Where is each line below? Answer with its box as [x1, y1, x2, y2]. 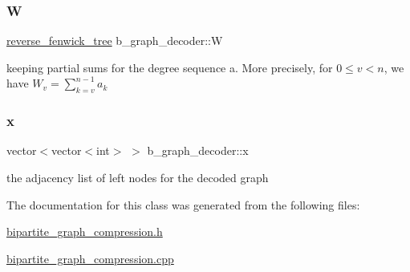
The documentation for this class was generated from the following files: [6, 196, 360, 213]
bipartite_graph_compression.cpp [6, 250, 174, 266]
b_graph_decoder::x [147, 142, 249, 159]
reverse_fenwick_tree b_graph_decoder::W [6, 32, 223, 49]
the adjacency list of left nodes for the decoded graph [6, 169, 269, 186]
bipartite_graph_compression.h [6, 223, 163, 240]
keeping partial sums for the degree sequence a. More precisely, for [6, 59, 333, 75]
